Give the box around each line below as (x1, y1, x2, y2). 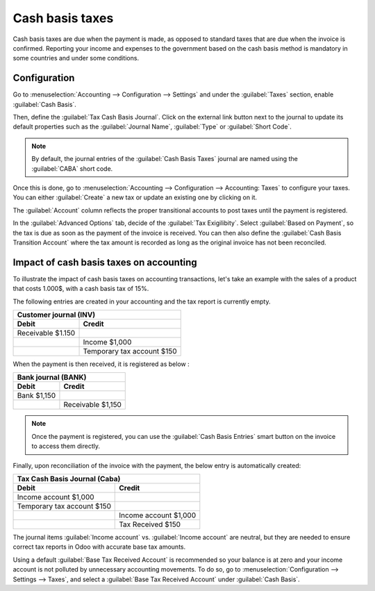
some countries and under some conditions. (12, 54, 139, 63)
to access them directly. (31, 442, 101, 451)
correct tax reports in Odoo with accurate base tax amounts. (12, 542, 186, 551)
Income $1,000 (83, 338, 132, 347)
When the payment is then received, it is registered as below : (12, 360, 190, 368)
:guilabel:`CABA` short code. (31, 164, 113, 173)
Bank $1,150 (17, 391, 56, 401)
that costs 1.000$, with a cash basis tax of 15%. (12, 285, 149, 293)
